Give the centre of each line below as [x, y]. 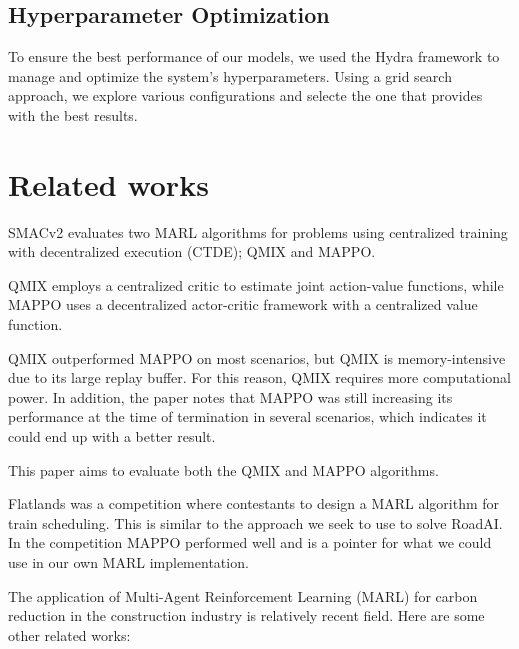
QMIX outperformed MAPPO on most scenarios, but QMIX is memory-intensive [257, 357]
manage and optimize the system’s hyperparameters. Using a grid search [230, 75]
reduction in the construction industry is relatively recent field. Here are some [246, 615]
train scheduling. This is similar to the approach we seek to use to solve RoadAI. [255, 522]
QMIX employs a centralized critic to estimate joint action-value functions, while [256, 284]
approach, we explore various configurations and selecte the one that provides [245, 95]
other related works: [69, 634]
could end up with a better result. [112, 436]
